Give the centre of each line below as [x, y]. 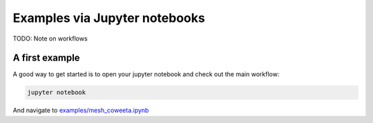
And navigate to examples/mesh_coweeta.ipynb [81, 111]
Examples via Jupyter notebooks [109, 18]
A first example [46, 58]
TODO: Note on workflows [50, 38]
